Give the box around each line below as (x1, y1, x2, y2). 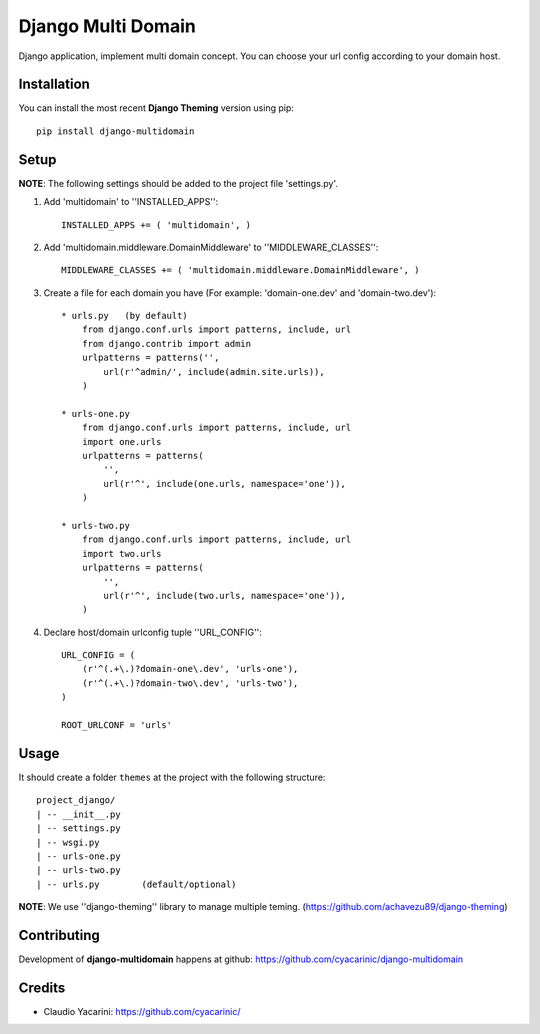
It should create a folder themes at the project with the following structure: (18, 771, 326, 783)
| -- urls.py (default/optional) (36, 878, 237, 890)
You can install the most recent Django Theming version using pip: (18, 102, 295, 114)
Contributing (18, 926, 100, 944)
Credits (18, 979, 66, 996)
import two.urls (81, 548, 162, 559)
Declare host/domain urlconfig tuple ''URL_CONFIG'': (43, 626, 262, 638)
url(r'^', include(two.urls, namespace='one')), (103, 590, 347, 601)
